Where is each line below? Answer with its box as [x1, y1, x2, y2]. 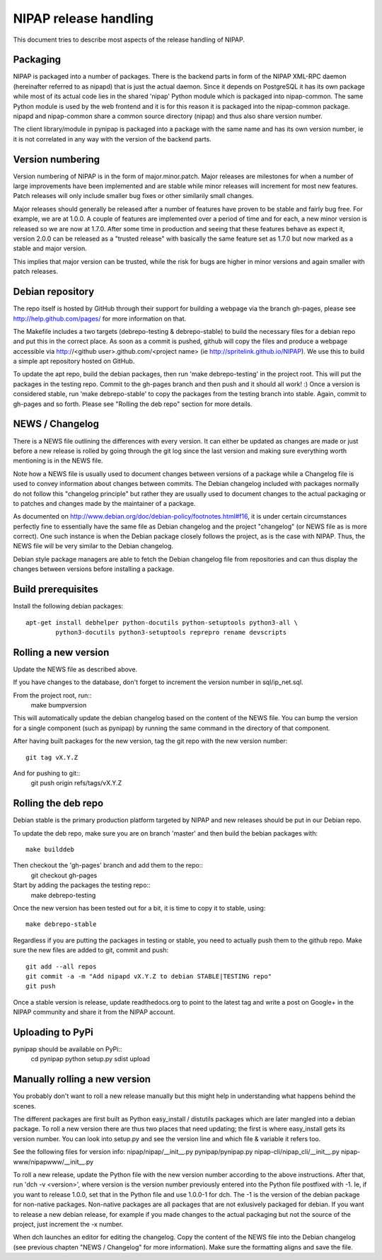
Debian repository [13, 286, 95, 298]
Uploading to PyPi [13, 1026, 93, 1038]
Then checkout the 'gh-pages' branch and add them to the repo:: [13, 861, 203, 869]
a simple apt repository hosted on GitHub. [13, 357, 135, 366]
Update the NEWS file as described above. [13, 665, 138, 674]
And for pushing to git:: [13, 768, 81, 778]
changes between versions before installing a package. [13, 565, 175, 573]
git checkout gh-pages [30, 871, 98, 879]
